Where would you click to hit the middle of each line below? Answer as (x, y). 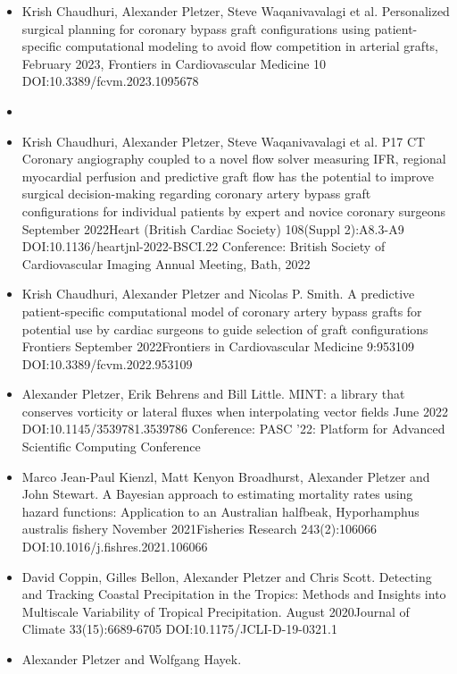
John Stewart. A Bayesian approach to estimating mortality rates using (217, 494)
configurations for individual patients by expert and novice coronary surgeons (234, 211)
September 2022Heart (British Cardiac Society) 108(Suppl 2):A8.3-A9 (213, 228)
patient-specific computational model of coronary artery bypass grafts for (222, 311)
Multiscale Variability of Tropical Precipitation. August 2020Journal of (216, 611)
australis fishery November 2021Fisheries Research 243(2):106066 (199, 529)
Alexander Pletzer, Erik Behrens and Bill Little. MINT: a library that (213, 394)
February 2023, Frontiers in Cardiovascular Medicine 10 (174, 63)
